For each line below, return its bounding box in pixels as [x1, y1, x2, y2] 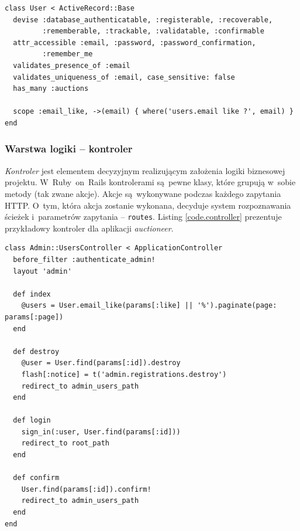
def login [13, 416, 51, 425]
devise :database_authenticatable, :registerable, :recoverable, [13, 15, 273, 24]
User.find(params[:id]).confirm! [21, 485, 151, 493]
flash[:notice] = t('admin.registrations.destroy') [21, 370, 227, 379]
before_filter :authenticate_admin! [13, 255, 156, 264]
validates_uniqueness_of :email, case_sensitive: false [13, 73, 235, 81]
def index [13, 290, 51, 298]
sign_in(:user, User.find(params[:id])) [21, 427, 181, 436]
